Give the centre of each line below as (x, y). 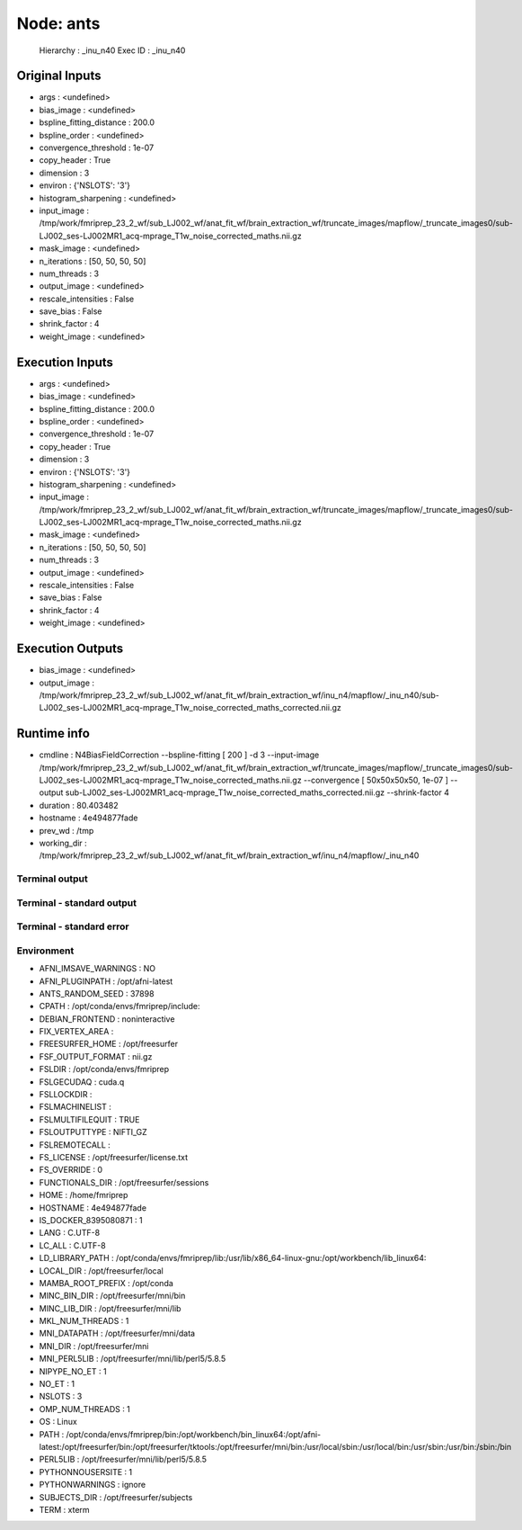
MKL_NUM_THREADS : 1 (84, 1321)
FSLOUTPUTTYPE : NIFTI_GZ (93, 1132)
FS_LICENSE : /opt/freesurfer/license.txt (114, 1157)
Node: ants (58, 23)
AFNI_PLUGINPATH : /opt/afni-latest (106, 981)
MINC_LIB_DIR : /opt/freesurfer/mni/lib (110, 1308)
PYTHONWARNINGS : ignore (93, 1485)
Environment (45, 951)
